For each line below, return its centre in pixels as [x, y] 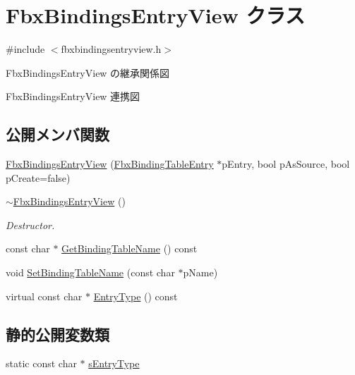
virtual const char [44, 296]
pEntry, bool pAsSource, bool [286, 164]
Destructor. [30, 225]
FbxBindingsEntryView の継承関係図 [88, 72]
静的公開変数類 [58, 334]
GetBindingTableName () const [130, 248]
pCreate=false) [38, 177]
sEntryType [114, 363]
